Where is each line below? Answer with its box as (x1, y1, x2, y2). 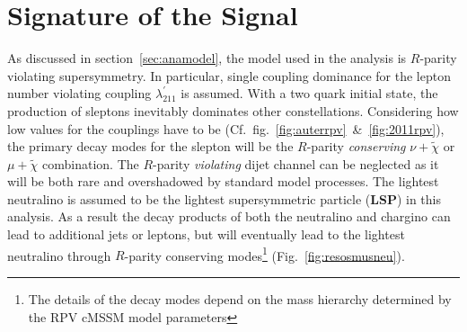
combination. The (42, 154, 139, 173)
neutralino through (7, 246, 111, 265)
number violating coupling (7, 84, 152, 103)
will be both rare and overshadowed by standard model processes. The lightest (7, 172, 439, 191)
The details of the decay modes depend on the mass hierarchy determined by (28, 289, 452, 308)
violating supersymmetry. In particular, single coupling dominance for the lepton (7, 66, 451, 85)
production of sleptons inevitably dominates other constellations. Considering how (7, 101, 459, 120)
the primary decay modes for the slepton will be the (7, 137, 294, 156)
